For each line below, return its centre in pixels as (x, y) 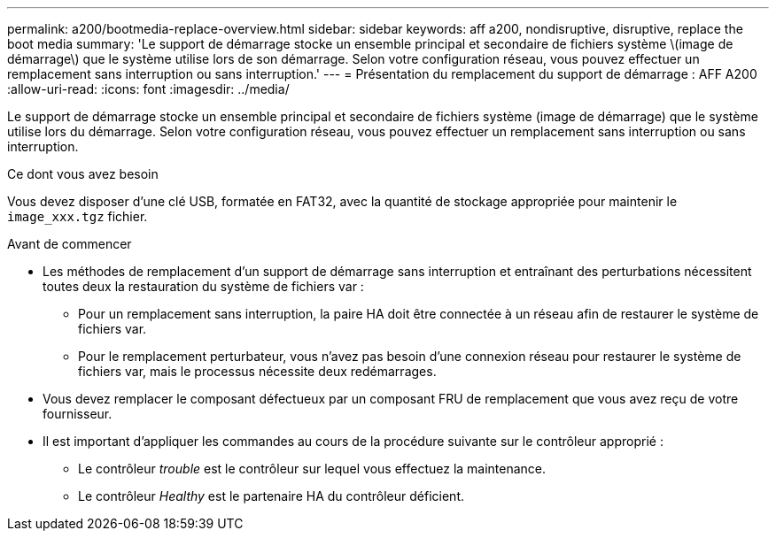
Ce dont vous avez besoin (83, 174)
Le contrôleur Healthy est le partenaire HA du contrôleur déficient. (271, 496)
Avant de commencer (70, 244)
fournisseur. (78, 414)
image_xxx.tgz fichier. (78, 216)
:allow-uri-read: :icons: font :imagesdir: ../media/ (148, 89)
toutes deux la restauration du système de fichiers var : (203, 286)
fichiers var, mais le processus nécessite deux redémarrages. (257, 371)
